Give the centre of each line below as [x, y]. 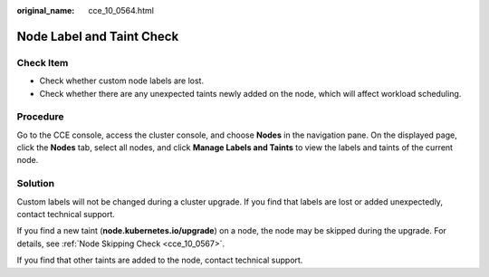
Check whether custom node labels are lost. [121, 81]
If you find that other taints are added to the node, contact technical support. [160, 260]
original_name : [46, 10]
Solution [36, 184]
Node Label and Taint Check [98, 36]
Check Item [43, 62]
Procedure [40, 117]
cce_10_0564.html [121, 10]
